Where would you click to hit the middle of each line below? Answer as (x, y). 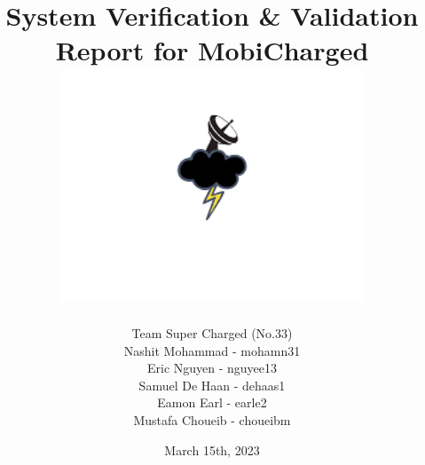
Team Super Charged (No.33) (212, 333)
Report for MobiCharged (212, 50)
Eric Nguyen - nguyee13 (212, 368)
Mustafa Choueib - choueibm (212, 420)
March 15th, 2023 (212, 449)
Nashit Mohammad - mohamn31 (212, 350)
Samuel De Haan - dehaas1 (212, 385)
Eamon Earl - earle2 (212, 402)
